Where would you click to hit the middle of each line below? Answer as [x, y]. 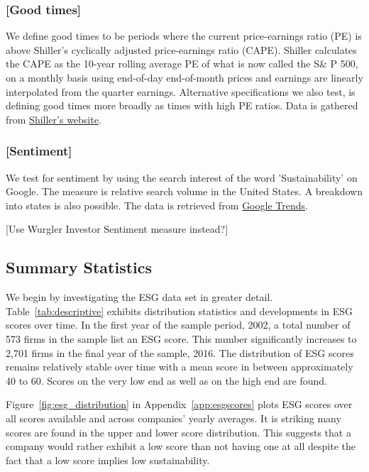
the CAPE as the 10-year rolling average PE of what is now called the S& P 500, [182, 64]
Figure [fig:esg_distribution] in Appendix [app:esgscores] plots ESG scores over [179, 404]
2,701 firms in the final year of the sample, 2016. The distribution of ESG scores [180, 352]
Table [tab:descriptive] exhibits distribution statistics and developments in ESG [180, 311]
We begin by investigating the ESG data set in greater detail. [139, 297]
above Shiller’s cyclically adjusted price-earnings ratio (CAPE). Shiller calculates [181, 49]
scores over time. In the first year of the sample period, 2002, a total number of [178, 325]
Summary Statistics [79, 267]
